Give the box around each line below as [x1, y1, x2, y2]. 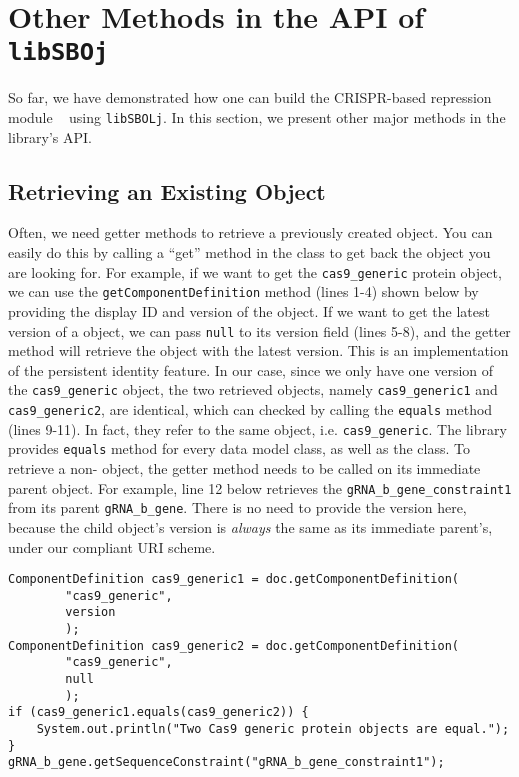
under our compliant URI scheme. [8, 536, 216, 557]
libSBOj [8, 38, 109, 67]
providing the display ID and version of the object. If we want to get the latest [8, 300, 490, 321]
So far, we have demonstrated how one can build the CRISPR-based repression [8, 87, 492, 108]
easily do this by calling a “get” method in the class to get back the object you [8, 242, 491, 263]
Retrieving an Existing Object [8, 175, 326, 206]
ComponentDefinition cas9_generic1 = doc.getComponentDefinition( [8, 572, 460, 587]
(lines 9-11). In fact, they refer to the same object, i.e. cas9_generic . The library [8, 418, 507, 439]
